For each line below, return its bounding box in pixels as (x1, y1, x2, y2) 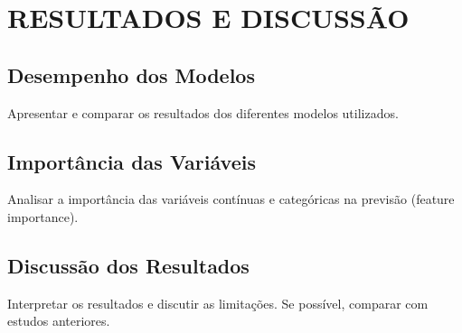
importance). (7, 207, 79, 226)
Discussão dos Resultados (7, 251, 250, 279)
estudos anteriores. (7, 311, 110, 330)
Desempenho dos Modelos (7, 60, 255, 88)
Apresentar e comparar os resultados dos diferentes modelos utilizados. (7, 103, 399, 122)
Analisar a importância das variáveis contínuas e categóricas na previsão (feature (7, 190, 455, 208)
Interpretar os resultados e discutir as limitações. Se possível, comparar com (7, 293, 429, 312)
